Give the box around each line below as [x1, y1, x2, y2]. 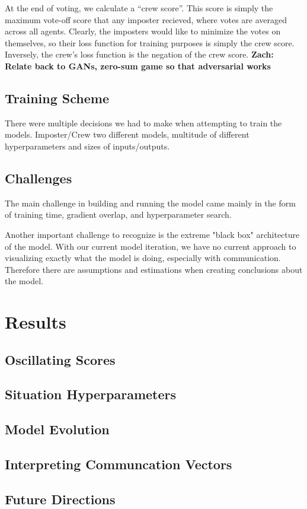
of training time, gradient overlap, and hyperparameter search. [5, 208, 232, 221]
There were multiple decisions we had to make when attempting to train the [5, 116, 282, 129]
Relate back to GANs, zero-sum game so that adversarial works [5, 59, 271, 72]
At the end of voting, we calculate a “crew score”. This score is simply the [5, 2, 273, 14]
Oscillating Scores [5, 350, 116, 368]
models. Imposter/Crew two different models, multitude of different [5, 128, 250, 141]
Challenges [5, 168, 72, 187]
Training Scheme [5, 88, 109, 107]
